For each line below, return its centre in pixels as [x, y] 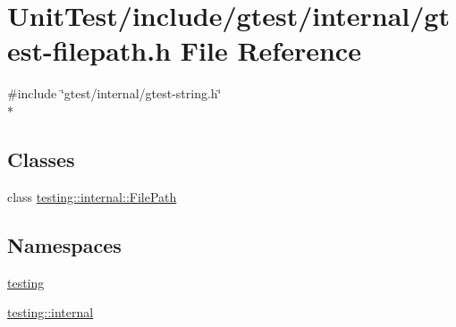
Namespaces [64, 244]
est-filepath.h [89, 50]
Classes [41, 159]
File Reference [270, 50]
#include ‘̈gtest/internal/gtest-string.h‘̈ [114, 93]
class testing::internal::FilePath [92, 196]
